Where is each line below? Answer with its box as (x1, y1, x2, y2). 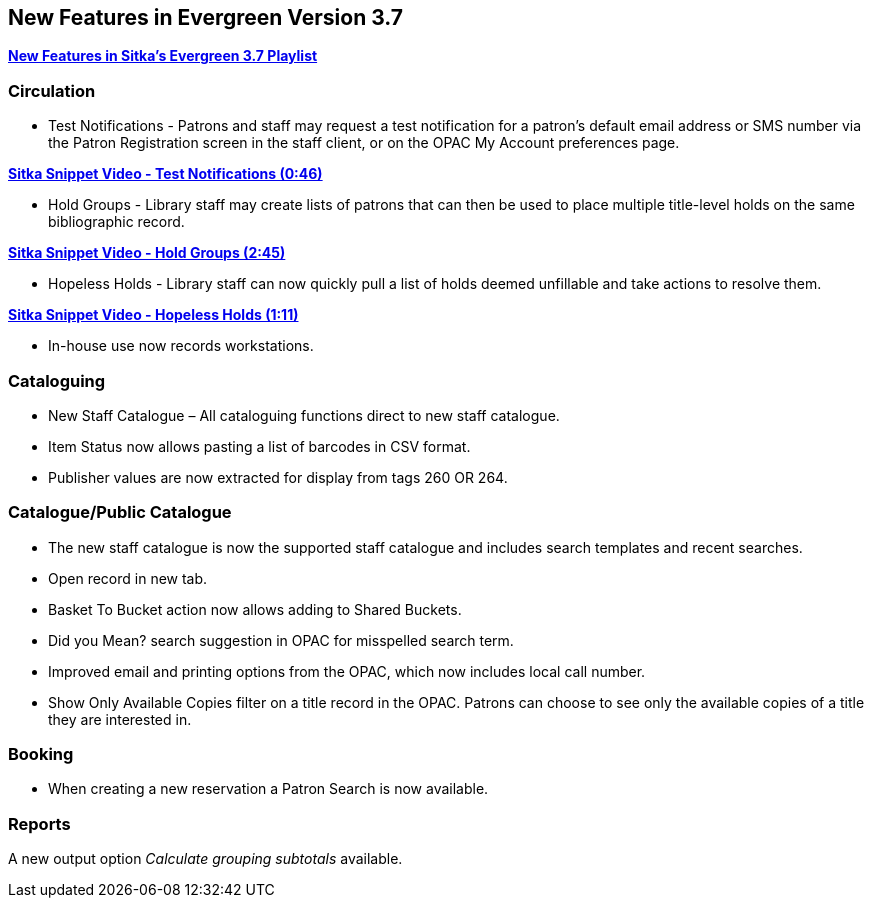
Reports (8, 813, 71, 834)
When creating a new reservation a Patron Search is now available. (48, 780, 489, 798)
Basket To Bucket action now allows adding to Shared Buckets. (48, 600, 462, 618)
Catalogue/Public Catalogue (8, 502, 232, 523)
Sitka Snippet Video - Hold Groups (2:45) (8, 244, 286, 262)
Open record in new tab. (48, 569, 208, 587)
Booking (8, 744, 74, 765)
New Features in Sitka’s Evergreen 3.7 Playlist (8, 47, 318, 65)
